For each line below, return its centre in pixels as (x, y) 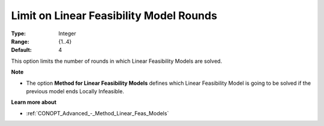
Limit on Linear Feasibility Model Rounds (114, 16)
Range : (20, 41)
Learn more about (34, 102)
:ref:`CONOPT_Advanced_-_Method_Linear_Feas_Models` (97, 113)
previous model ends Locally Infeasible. (75, 91)
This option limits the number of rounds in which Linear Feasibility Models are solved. (116, 61)
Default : (22, 50)
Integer (67, 33)
